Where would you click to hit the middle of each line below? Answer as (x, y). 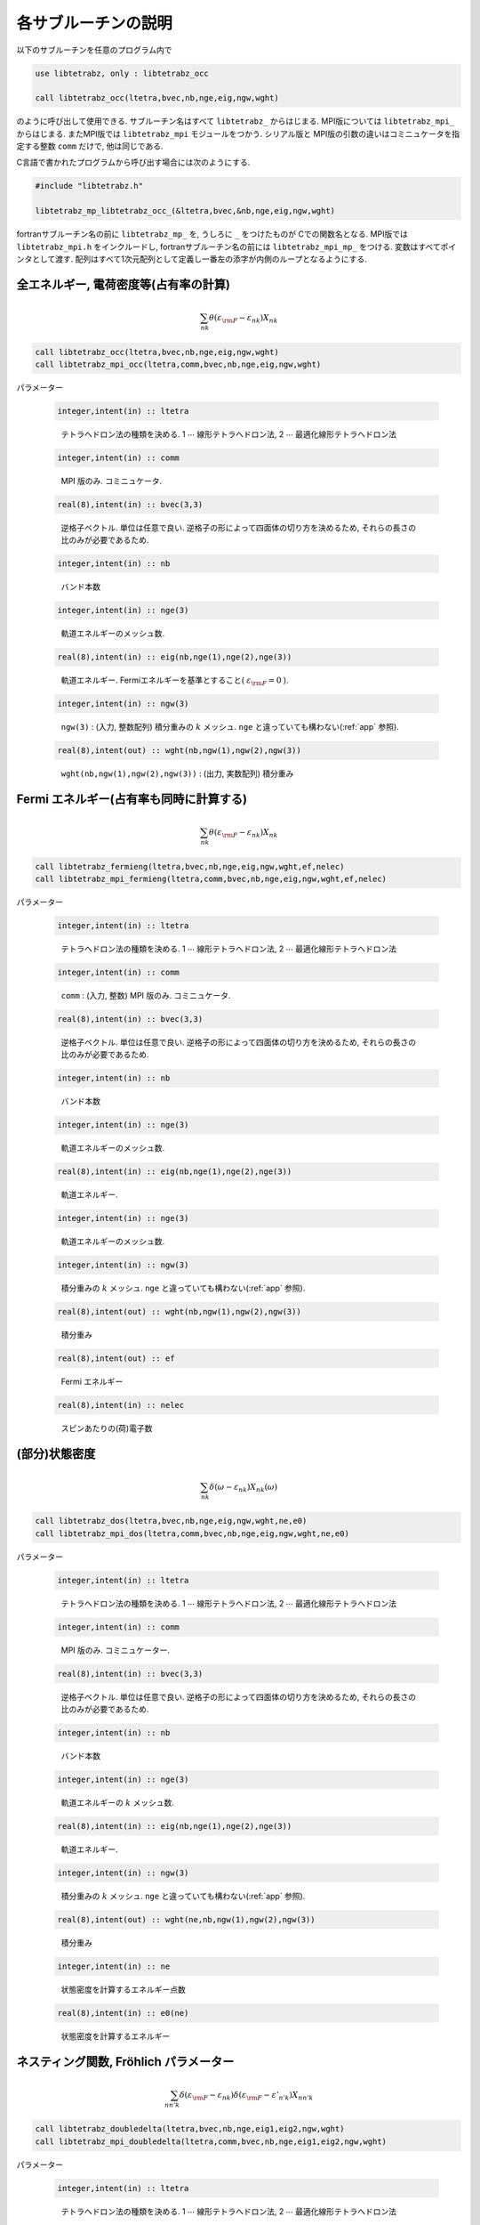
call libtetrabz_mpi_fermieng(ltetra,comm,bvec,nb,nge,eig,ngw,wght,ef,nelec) (211, 878)
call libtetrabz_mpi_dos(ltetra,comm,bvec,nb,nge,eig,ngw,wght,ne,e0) (192, 1533)
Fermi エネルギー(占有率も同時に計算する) (132, 799)
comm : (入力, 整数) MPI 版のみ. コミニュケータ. (146, 995)
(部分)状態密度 (56, 1454)
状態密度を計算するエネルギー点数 (123, 1989)
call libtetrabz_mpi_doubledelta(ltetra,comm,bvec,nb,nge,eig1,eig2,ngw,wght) (211, 2141)
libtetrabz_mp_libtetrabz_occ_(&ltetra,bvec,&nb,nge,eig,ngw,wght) (185, 211)
